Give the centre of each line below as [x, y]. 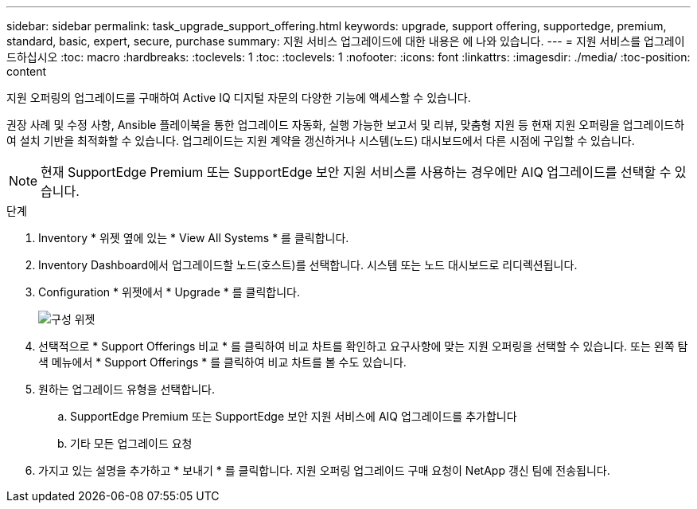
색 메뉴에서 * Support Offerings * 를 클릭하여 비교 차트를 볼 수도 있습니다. [222, 362]
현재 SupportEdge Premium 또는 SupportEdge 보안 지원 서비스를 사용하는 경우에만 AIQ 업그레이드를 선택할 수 [356, 172]
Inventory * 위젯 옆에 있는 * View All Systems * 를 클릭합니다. [194, 238]
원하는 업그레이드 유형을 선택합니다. [127, 389]
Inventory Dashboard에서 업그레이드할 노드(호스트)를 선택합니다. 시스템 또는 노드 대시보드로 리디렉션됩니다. [308, 265]
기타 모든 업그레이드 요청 [131, 443]
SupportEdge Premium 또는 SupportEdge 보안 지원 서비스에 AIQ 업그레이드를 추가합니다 [294, 416]
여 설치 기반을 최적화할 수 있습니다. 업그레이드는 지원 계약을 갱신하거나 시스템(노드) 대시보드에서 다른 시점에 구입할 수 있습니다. [321, 141]
